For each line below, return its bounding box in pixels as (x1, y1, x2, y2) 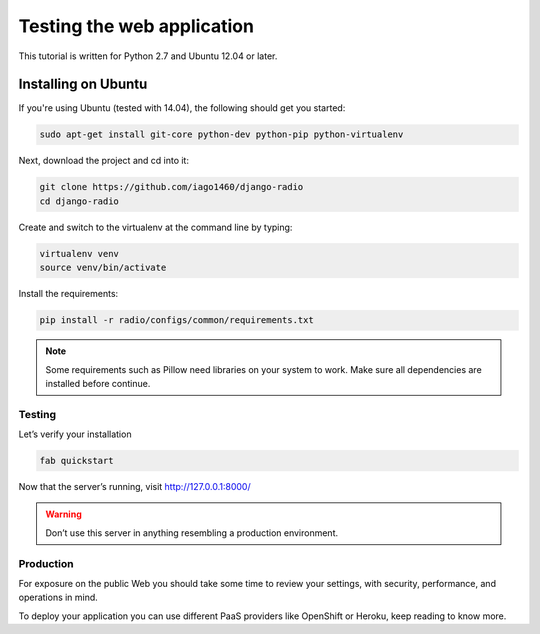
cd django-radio (39, 195, 120, 207)
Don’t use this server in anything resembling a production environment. (45, 526, 339, 539)
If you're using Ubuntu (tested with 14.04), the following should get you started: (18, 102, 346, 114)
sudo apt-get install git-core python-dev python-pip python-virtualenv (39, 129, 404, 140)
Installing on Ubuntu (18, 76, 148, 93)
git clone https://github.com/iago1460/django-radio (39, 181, 304, 193)
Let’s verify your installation (18, 428, 132, 440)
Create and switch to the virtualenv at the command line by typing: (18, 221, 293, 233)
